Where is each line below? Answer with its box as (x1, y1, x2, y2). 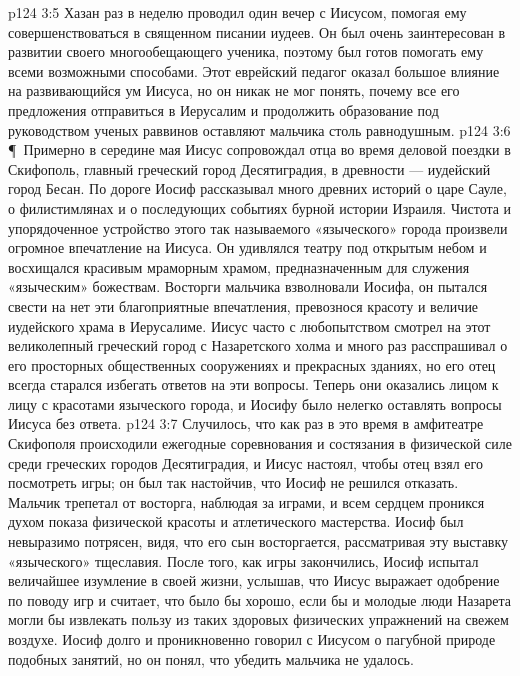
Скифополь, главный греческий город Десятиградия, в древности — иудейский (8, 158, 491, 179)
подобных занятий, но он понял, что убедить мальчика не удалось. (8, 648, 414, 669)
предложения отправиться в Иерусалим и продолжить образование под (8, 99, 439, 120)
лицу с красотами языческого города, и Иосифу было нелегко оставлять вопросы (8, 393, 502, 414)
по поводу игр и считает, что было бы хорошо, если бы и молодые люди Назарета (8, 589, 511, 610)
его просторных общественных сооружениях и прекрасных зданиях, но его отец (8, 354, 496, 375)
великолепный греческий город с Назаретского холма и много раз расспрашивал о (8, 335, 508, 356)
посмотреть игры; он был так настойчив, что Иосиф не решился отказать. (8, 472, 459, 493)
